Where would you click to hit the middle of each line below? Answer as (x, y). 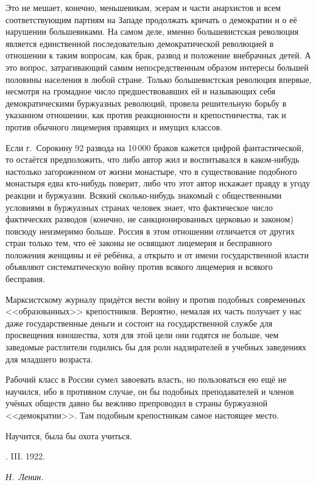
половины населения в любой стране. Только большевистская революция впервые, (159, 79)
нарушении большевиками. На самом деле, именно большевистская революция (152, 31)
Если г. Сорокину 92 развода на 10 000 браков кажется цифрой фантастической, (155, 147)
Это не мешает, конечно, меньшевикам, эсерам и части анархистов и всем (143, 7)
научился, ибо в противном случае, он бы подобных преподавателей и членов (150, 391)
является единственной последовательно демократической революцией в (140, 43)
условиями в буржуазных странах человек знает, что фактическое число (139, 207)
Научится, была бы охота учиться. (69, 435)
